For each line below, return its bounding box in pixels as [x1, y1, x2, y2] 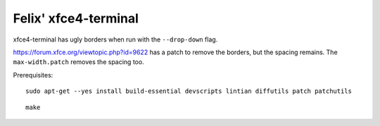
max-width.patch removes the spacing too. [13, 58, 144, 66]
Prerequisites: [13, 70, 53, 79]
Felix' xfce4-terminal [13, 11, 139, 26]
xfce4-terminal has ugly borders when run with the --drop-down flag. [13, 35, 218, 44]
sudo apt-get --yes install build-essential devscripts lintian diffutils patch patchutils [25, 87, 352, 95]
